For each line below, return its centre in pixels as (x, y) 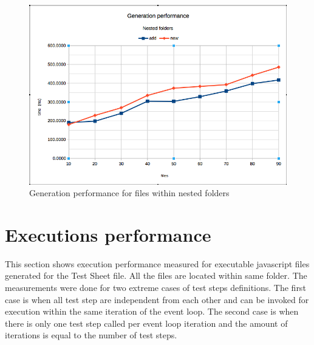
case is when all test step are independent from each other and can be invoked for (157, 299)
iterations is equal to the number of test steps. (91, 335)
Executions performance (108, 234)
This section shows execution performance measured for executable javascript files (157, 263)
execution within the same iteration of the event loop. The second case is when (152, 311)
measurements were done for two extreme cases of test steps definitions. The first (155, 288)
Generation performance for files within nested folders (129, 193)
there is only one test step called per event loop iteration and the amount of (146, 323)
